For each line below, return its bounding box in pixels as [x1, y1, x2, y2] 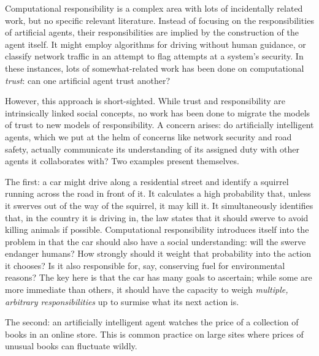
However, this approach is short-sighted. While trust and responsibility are [5, 94, 285, 107]
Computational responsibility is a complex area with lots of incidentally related [5, 2, 303, 14]
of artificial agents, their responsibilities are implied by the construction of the [5, 26, 299, 39]
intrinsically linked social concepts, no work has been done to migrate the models [5, 106, 310, 119]
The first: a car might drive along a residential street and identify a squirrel [5, 175, 289, 187]
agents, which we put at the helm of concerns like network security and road [5, 130, 292, 143]
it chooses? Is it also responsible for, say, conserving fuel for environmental [5, 259, 285, 271]
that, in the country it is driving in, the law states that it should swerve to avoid [5, 211, 309, 224]
